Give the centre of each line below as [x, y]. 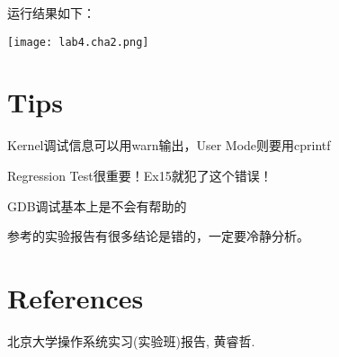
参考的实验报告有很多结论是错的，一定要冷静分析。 [158, 236]
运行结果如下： [51, 13]
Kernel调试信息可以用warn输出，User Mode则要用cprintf [169, 145]
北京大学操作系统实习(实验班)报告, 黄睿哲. [131, 340]
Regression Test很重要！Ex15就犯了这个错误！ [140, 175]
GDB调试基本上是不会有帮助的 [97, 205]
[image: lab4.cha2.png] [78, 42]
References [76, 297]
